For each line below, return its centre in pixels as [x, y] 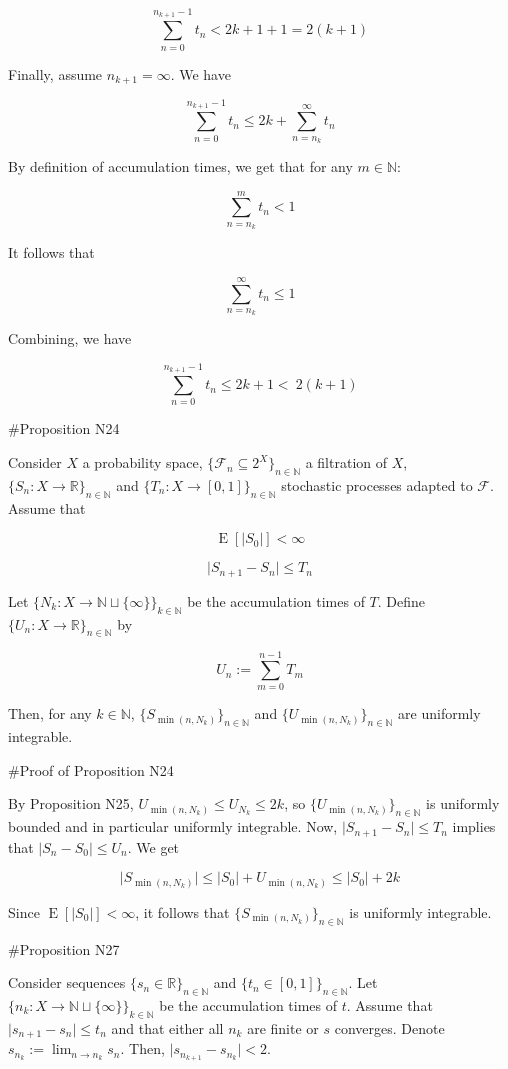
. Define [401, 600]
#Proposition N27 [64, 948]
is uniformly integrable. [420, 911]
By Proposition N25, [71, 803]
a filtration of [346, 462]
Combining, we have [70, 338]
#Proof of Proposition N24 [91, 769]
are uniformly [439, 713]
